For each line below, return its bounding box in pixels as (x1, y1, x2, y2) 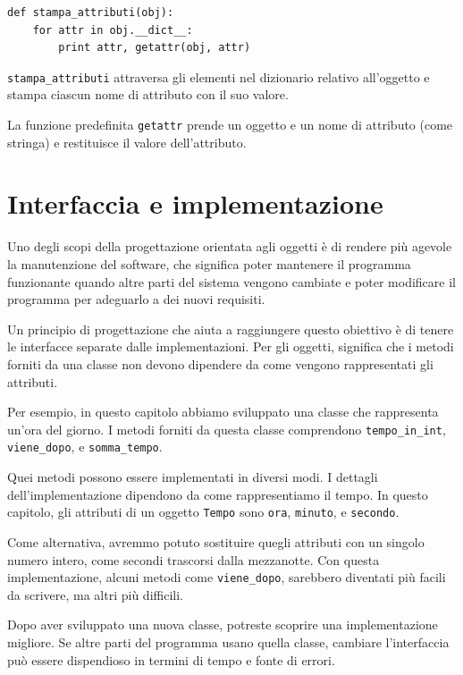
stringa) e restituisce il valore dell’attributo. (7, 132, 247, 151)
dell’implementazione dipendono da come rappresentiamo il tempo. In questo (7, 485, 428, 503)
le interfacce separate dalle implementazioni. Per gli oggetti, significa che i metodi (7, 337, 454, 356)
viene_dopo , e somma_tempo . (7, 437, 163, 456)
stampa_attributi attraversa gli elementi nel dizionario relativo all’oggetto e (7, 67, 430, 86)
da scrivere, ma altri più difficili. (7, 585, 183, 603)
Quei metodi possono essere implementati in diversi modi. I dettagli (7, 468, 378, 486)
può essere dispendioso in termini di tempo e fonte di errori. (7, 650, 335, 669)
